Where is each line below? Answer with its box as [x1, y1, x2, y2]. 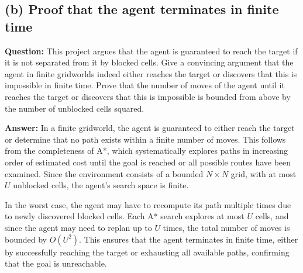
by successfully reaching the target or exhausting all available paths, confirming [5, 246, 290, 258]
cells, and [255, 210, 289, 222]
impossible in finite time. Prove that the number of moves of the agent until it [5, 79, 285, 91]
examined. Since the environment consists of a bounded [5, 167, 204, 179]
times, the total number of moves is [163, 221, 290, 233]
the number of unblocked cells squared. [5, 102, 144, 114]
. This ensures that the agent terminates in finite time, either [79, 233, 298, 245]
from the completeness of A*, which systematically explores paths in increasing [5, 144, 288, 157]
